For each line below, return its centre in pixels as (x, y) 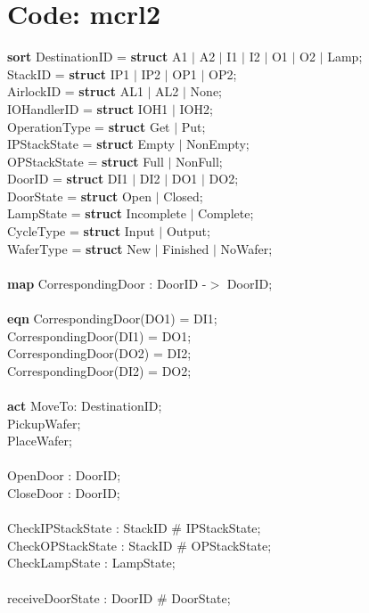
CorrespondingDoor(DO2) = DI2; (99, 353)
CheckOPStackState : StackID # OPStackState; (139, 545)
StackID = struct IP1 (69, 74)
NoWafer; (246, 248)
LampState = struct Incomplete (97, 213)
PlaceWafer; (40, 441)
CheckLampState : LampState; (91, 563)
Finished (186, 248)
